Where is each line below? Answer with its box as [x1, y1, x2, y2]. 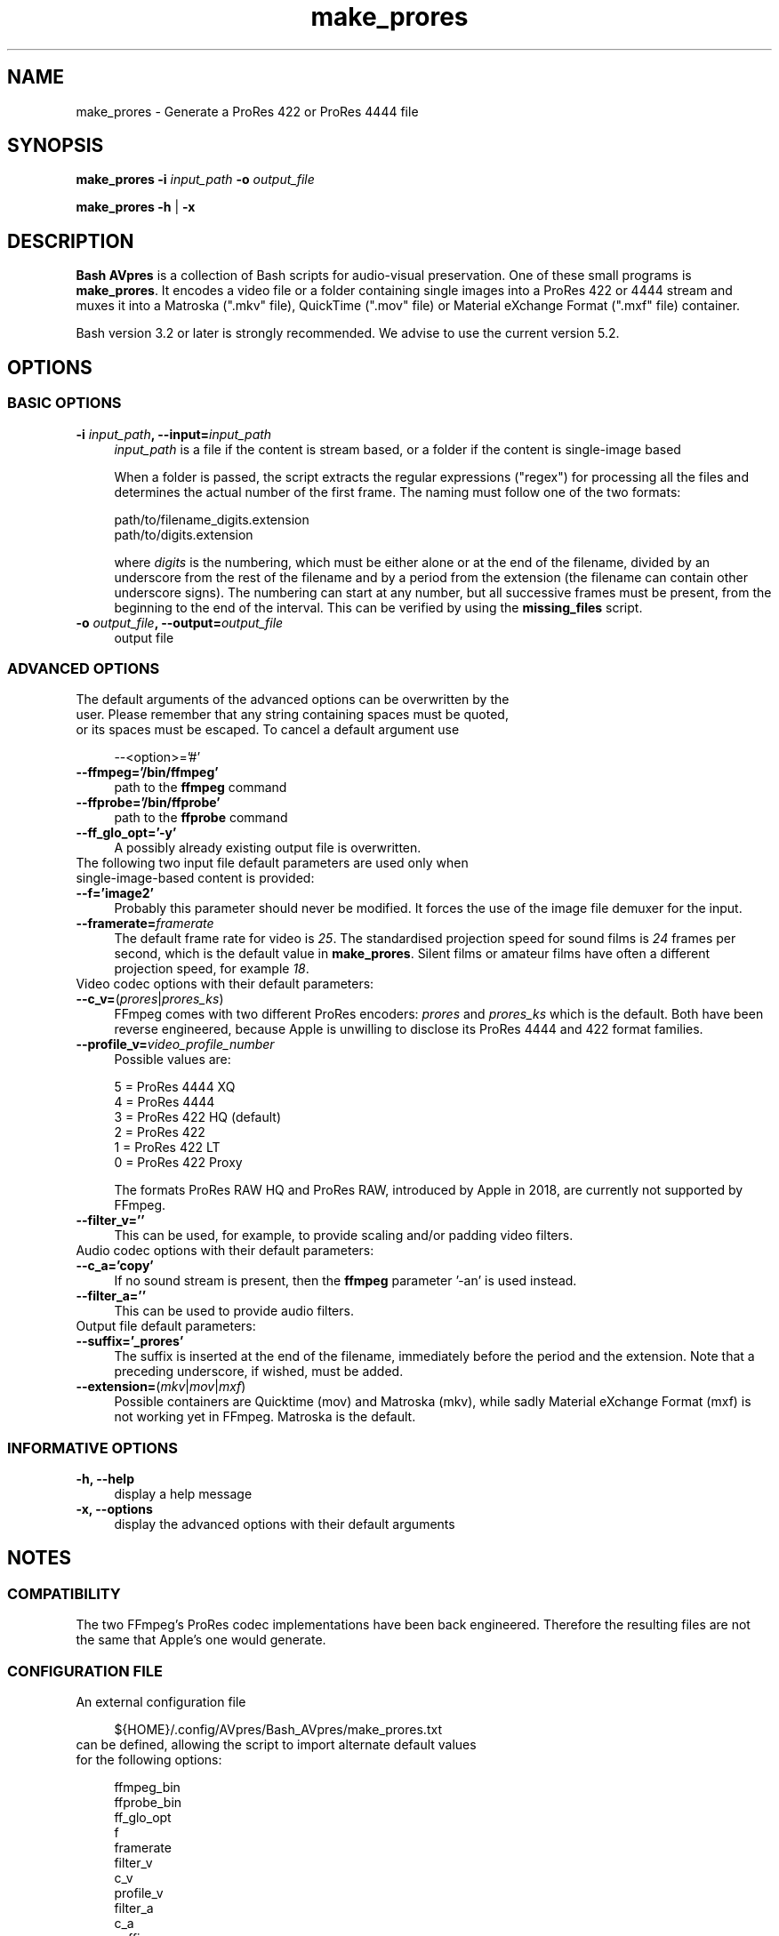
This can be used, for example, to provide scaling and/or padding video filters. [114, 1228, 574, 1244]
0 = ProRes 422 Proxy [114, 1155, 243, 1171]
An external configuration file [76, 1693, 246, 1709]
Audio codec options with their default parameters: [76, 1243, 374, 1259]
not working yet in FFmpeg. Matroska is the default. [114, 1409, 416, 1425]
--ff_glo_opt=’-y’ [76, 825, 177, 841]
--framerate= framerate [76, 916, 214, 932]
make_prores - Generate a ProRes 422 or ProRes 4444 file [76, 103, 419, 119]
